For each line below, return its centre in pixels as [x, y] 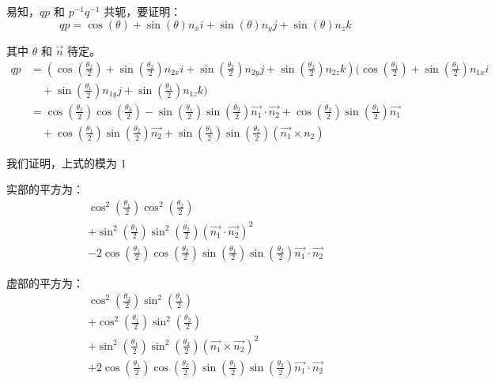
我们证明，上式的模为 [62, 162]
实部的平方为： [45, 189]
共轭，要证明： [143, 11]
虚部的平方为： [45, 282]
